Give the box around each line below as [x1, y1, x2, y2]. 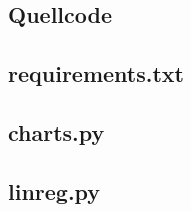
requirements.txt [8, 58, 184, 89]
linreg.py [8, 175, 101, 206]
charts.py [8, 116, 105, 147]
